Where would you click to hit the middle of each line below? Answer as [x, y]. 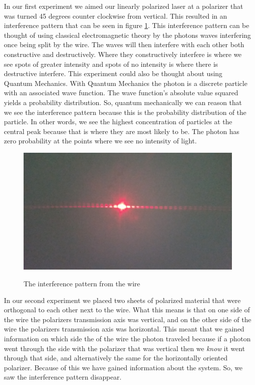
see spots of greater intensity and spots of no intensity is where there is [111, 64]
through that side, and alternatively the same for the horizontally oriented [116, 358]
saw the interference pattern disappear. [63, 377]
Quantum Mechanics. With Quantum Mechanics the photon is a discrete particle [126, 83]
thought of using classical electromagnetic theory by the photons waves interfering [127, 35]
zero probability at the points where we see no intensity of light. [100, 141]
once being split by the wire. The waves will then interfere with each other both [124, 44]
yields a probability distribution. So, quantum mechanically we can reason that [123, 102]
